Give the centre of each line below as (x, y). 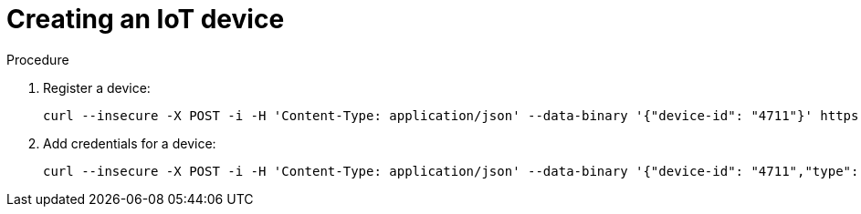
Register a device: (97, 87)
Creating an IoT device (146, 19)
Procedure (38, 59)
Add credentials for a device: (130, 143)
